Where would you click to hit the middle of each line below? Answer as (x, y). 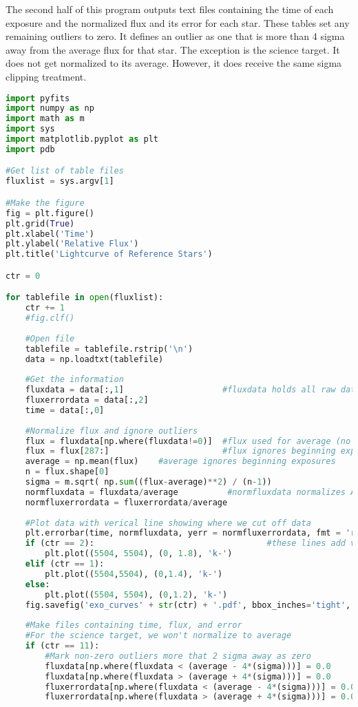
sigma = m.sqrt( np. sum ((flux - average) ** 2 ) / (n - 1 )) (148, 482)
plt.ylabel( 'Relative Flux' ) (72, 244)
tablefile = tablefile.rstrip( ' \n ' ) (109, 349)
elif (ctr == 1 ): (65, 564)
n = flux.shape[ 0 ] (67, 472)
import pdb (30, 149)
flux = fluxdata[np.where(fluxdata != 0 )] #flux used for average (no (188, 441)
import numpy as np (50, 108)
